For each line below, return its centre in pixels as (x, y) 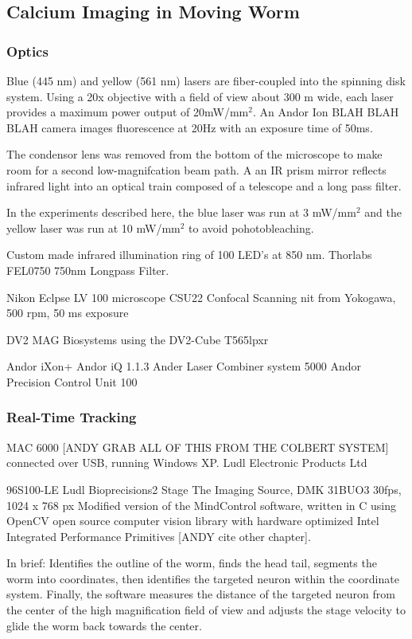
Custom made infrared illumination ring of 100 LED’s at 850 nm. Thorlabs (189, 255)
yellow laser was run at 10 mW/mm (93, 227)
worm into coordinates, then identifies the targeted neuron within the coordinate (203, 578)
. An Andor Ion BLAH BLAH (326, 112)
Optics (27, 51)
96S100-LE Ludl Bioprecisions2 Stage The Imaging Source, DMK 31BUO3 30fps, (204, 489)
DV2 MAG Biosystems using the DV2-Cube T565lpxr (138, 339)
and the (383, 212)
